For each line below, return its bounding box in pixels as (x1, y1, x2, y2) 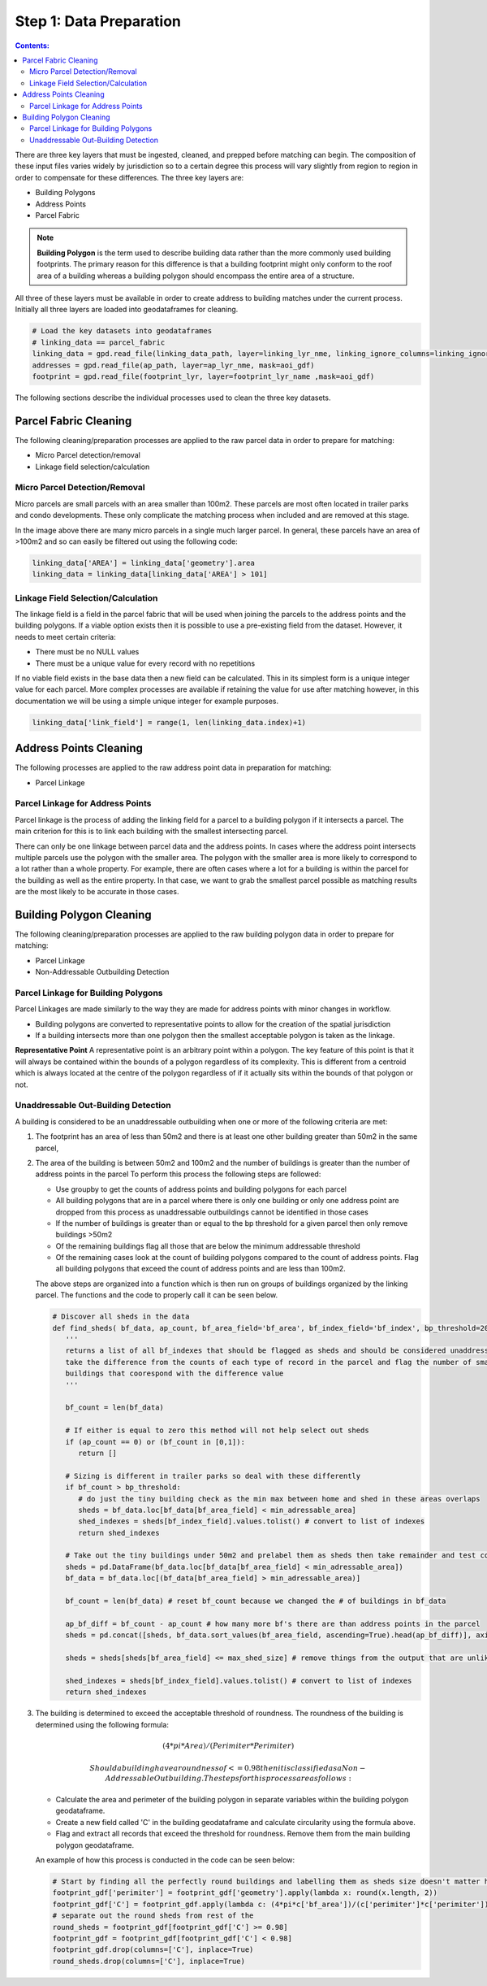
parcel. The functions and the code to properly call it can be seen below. (35, 1290, 278, 1300)
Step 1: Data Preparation (15, 12, 182, 30)
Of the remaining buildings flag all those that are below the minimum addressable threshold (55, 1241, 360, 1251)
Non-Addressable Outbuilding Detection (35, 967, 170, 977)
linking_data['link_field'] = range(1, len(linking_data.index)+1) (32, 718, 307, 727)
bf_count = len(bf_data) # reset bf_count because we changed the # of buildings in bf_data (65, 1597, 446, 1606)
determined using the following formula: (35, 1719, 170, 1729)
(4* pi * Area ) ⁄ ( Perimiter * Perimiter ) (162, 1740, 295, 1750)
